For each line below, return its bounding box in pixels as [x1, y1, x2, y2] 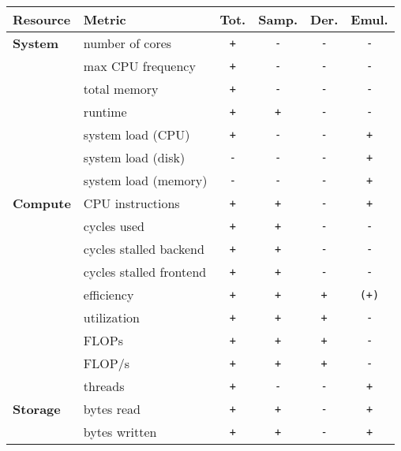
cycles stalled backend [83, 240, 204, 258]
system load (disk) [83, 148, 186, 166]
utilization [83, 308, 140, 326]
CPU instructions [83, 194, 180, 212]
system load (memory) [83, 171, 208, 189]
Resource [13, 10, 71, 28]
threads [83, 377, 125, 395]
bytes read [83, 400, 141, 418]
